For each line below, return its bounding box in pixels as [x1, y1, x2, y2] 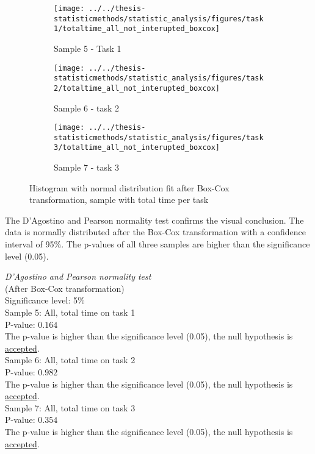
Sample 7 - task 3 [54, 161, 120, 174]
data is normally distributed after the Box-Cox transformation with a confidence [5, 225, 306, 238]
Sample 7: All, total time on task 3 [5, 401, 136, 414]
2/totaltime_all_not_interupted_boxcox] [54, 83, 220, 93]
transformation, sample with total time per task [29, 193, 209, 206]
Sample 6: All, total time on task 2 [5, 353, 136, 366]
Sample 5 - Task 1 [54, 41, 121, 54]
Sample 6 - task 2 [54, 101, 120, 114]
